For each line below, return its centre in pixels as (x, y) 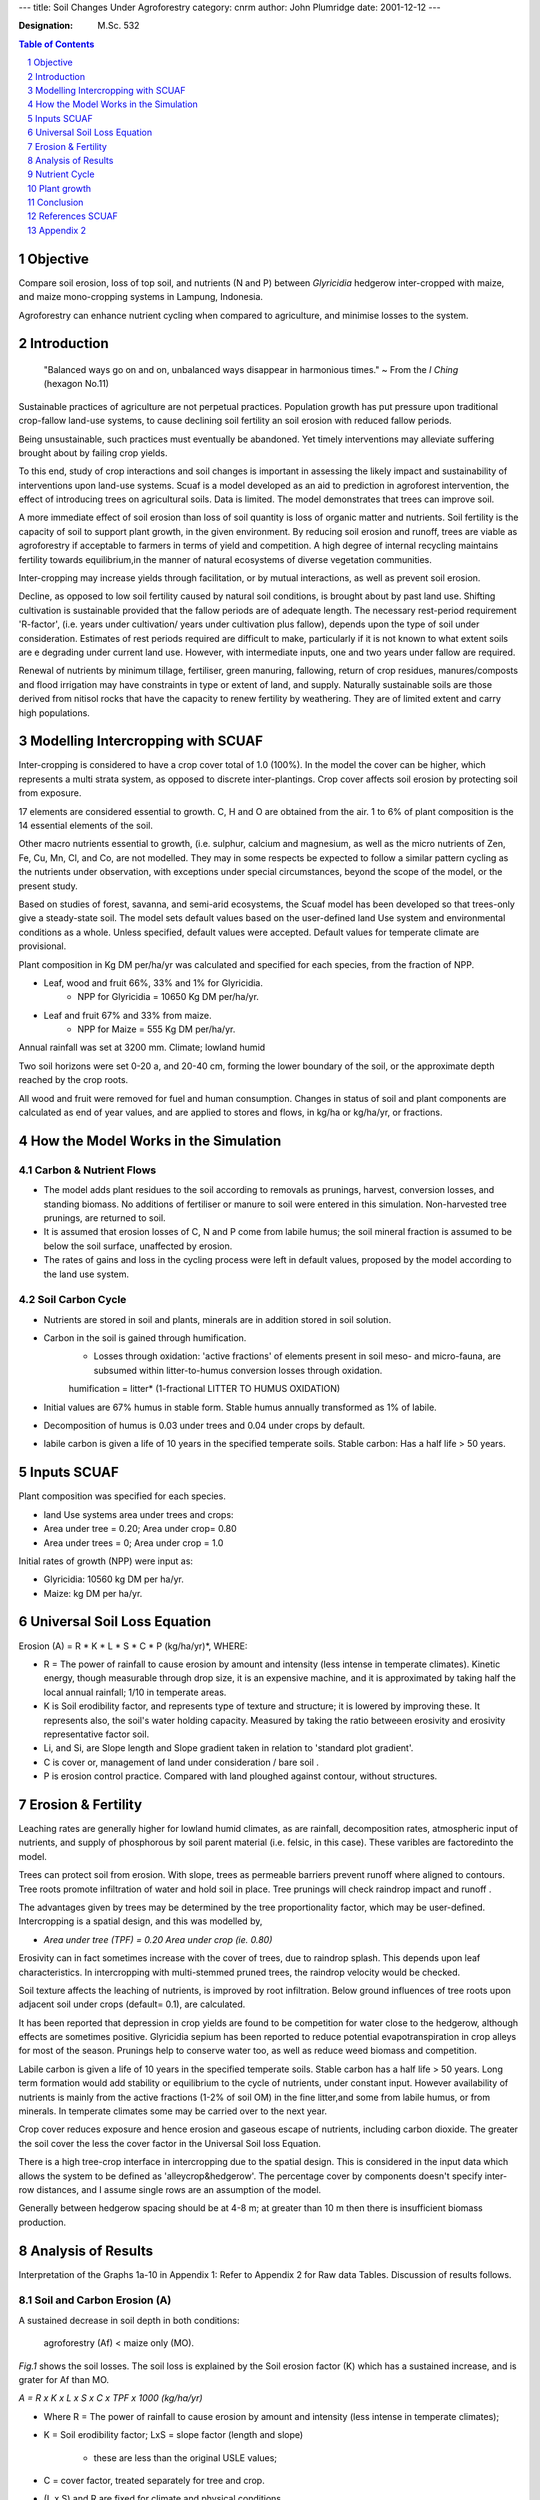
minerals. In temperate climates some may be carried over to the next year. (173, 2111)
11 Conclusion (55, 202)
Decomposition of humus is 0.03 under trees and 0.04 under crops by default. (204, 1426)
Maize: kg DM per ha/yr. (93, 1593)
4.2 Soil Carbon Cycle (72, 1300)
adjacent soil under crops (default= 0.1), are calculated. (132, 2004)
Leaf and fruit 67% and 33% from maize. (127, 1015)
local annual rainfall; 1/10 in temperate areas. (135, 1692)
